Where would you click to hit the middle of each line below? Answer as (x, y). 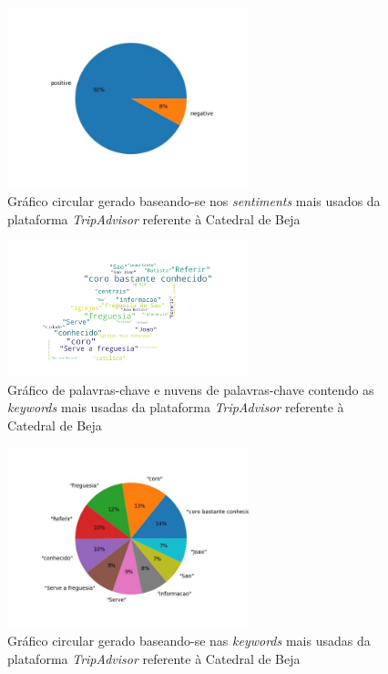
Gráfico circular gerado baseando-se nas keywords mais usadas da (189, 641)
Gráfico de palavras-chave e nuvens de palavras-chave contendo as (191, 389)
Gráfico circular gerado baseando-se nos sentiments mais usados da (194, 201)
